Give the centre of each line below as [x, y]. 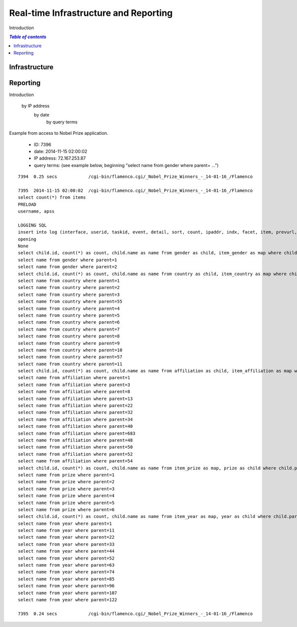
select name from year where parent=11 [66, 531]
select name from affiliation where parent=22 [75, 406]
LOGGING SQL [32, 225]
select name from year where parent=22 [66, 537]
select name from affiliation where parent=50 [75, 447]
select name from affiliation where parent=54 [75, 461]
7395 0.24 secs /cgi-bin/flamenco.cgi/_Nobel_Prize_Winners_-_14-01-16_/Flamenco [135, 614]
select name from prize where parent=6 [66, 510]
